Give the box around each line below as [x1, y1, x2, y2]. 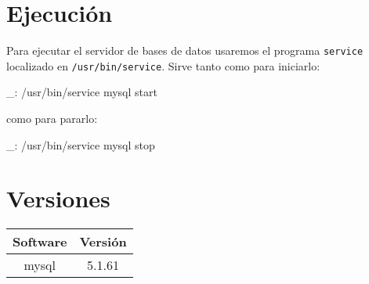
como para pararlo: [6, 110, 98, 127]
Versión [79, 232, 127, 251]
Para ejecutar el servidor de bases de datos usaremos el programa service [6, 42, 364, 59]
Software [13, 232, 67, 251]
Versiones [6, 182, 110, 214]
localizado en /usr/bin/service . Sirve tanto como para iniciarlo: [6, 57, 320, 74]
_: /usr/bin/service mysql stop [6, 136, 155, 153]
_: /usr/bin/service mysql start [6, 84, 157, 100]
